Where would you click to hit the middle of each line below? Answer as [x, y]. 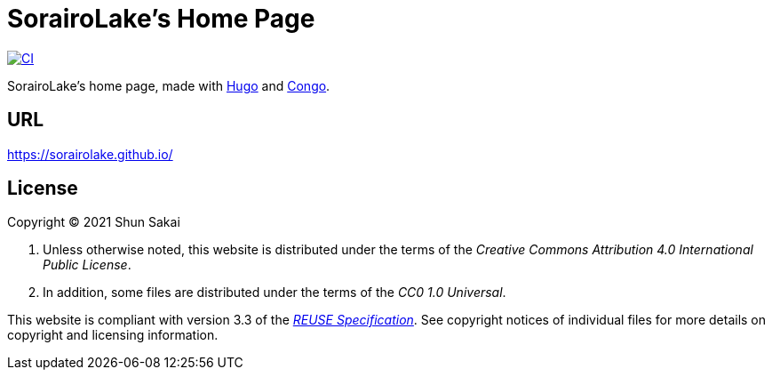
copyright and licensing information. [113, 335]
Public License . [87, 265]
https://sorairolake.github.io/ [90, 154]
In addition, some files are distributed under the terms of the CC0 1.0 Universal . [275, 293]
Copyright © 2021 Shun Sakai [94, 222]
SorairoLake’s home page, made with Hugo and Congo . [169, 85]
